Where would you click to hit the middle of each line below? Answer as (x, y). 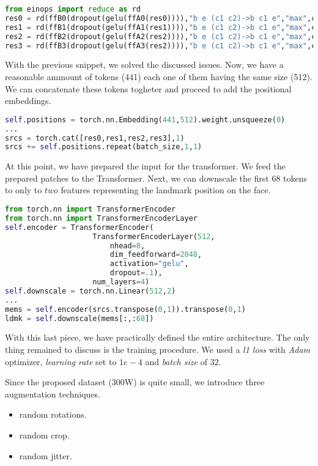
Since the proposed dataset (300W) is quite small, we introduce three (135, 382)
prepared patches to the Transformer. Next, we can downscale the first (137, 178)
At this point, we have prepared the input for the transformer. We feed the (145, 166)
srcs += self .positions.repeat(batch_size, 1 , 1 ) (104, 147)
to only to (24, 190)
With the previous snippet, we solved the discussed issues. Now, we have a (144, 65)
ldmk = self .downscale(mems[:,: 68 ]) (79, 318)
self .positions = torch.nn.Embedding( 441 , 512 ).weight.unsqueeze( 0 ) (145, 120)
